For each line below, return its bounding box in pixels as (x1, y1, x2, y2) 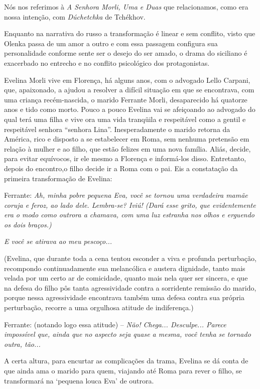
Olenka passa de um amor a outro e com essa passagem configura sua (4, 38, 218, 48)
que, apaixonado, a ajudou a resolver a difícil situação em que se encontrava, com (4, 84, 254, 95)
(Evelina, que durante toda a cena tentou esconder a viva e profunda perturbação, (4, 253, 256, 264)
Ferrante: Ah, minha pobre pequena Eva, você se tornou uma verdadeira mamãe (4, 190, 248, 200)
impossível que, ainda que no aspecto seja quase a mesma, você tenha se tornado (4, 329, 251, 339)
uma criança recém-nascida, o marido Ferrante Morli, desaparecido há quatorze (4, 94, 247, 104)
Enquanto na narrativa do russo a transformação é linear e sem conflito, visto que (4, 28, 255, 39)
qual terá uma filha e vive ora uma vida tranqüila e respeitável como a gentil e (4, 113, 246, 124)
